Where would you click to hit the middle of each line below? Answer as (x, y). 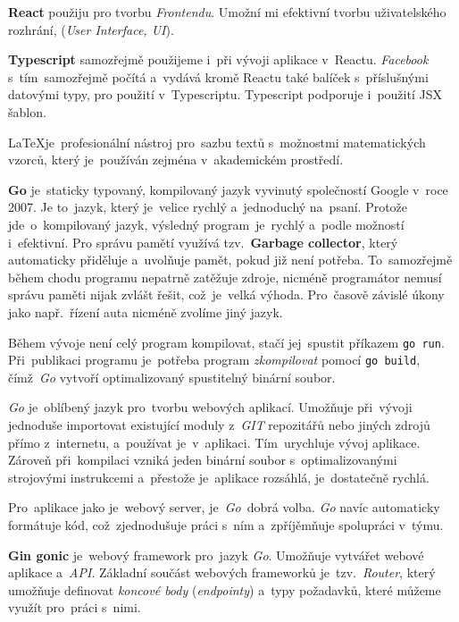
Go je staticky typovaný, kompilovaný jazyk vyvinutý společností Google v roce (228, 189)
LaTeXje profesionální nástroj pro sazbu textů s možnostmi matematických (217, 142)
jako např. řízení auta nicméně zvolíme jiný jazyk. (146, 311)
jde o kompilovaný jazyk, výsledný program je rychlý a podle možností (206, 224)
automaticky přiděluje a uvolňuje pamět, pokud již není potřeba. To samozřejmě (230, 260)
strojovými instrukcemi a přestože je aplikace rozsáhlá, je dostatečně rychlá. (219, 477)
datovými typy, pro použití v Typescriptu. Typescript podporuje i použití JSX (225, 94)
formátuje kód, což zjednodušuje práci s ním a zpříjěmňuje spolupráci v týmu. (226, 524)
